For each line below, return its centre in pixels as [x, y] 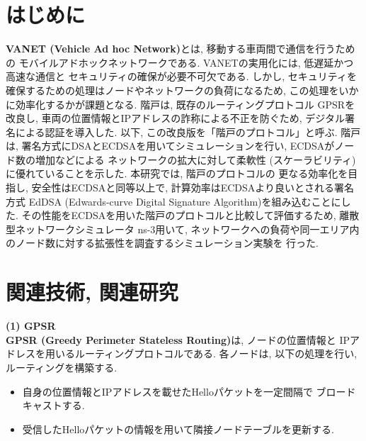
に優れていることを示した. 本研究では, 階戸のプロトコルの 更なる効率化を [177, 173]
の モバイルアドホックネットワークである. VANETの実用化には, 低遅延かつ [180, 62]
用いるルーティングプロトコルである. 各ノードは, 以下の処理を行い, [201, 353]
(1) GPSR [31, 326]
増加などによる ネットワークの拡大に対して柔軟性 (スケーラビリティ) [195, 159]
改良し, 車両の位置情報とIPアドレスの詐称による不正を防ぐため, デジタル [175, 118]
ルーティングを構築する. [62, 367]
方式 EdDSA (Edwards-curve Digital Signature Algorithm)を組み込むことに [173, 201]
